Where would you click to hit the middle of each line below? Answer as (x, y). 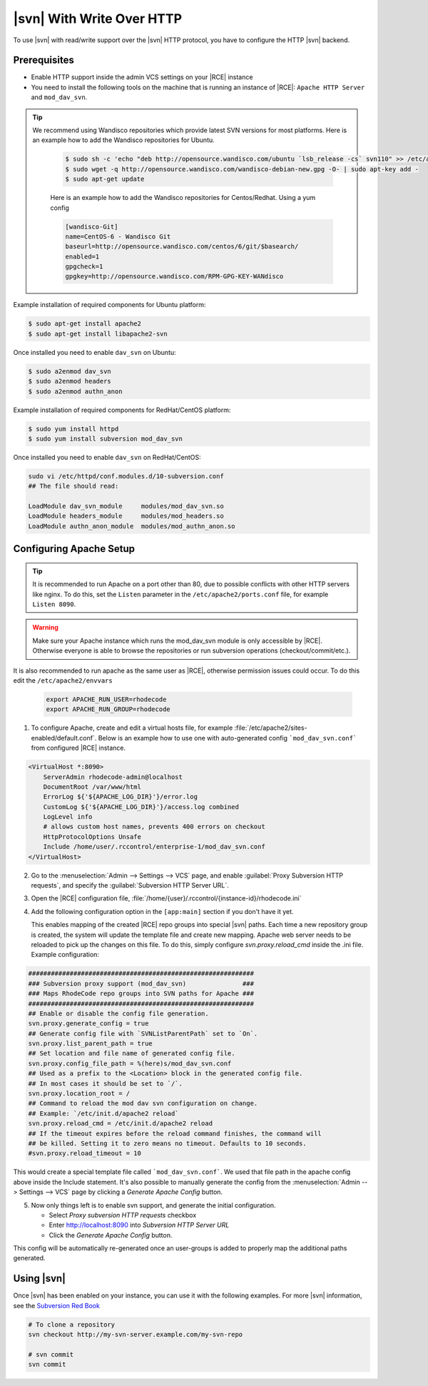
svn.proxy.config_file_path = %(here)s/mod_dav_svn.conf (130, 1063)
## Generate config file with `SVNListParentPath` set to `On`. (143, 1033)
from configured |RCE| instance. (78, 748)
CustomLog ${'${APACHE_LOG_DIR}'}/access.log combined (141, 807)
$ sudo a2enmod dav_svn (70, 371)
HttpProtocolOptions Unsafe (92, 837)
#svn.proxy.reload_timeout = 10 (85, 1154)
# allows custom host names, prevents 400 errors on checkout (154, 827)
